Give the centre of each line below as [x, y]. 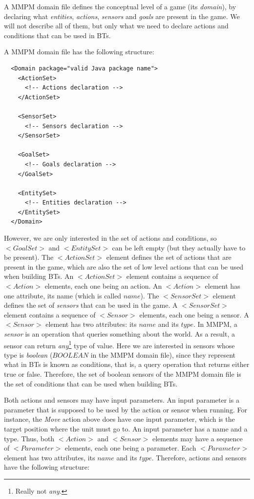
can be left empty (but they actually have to [179, 247]
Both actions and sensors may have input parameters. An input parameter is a [122, 400]
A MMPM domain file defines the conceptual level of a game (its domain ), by [120, 6]
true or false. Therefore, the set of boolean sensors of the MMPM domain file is [123, 374]
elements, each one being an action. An [103, 286]
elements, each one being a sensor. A [194, 314]
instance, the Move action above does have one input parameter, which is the [119, 419]
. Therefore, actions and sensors [199, 457]
